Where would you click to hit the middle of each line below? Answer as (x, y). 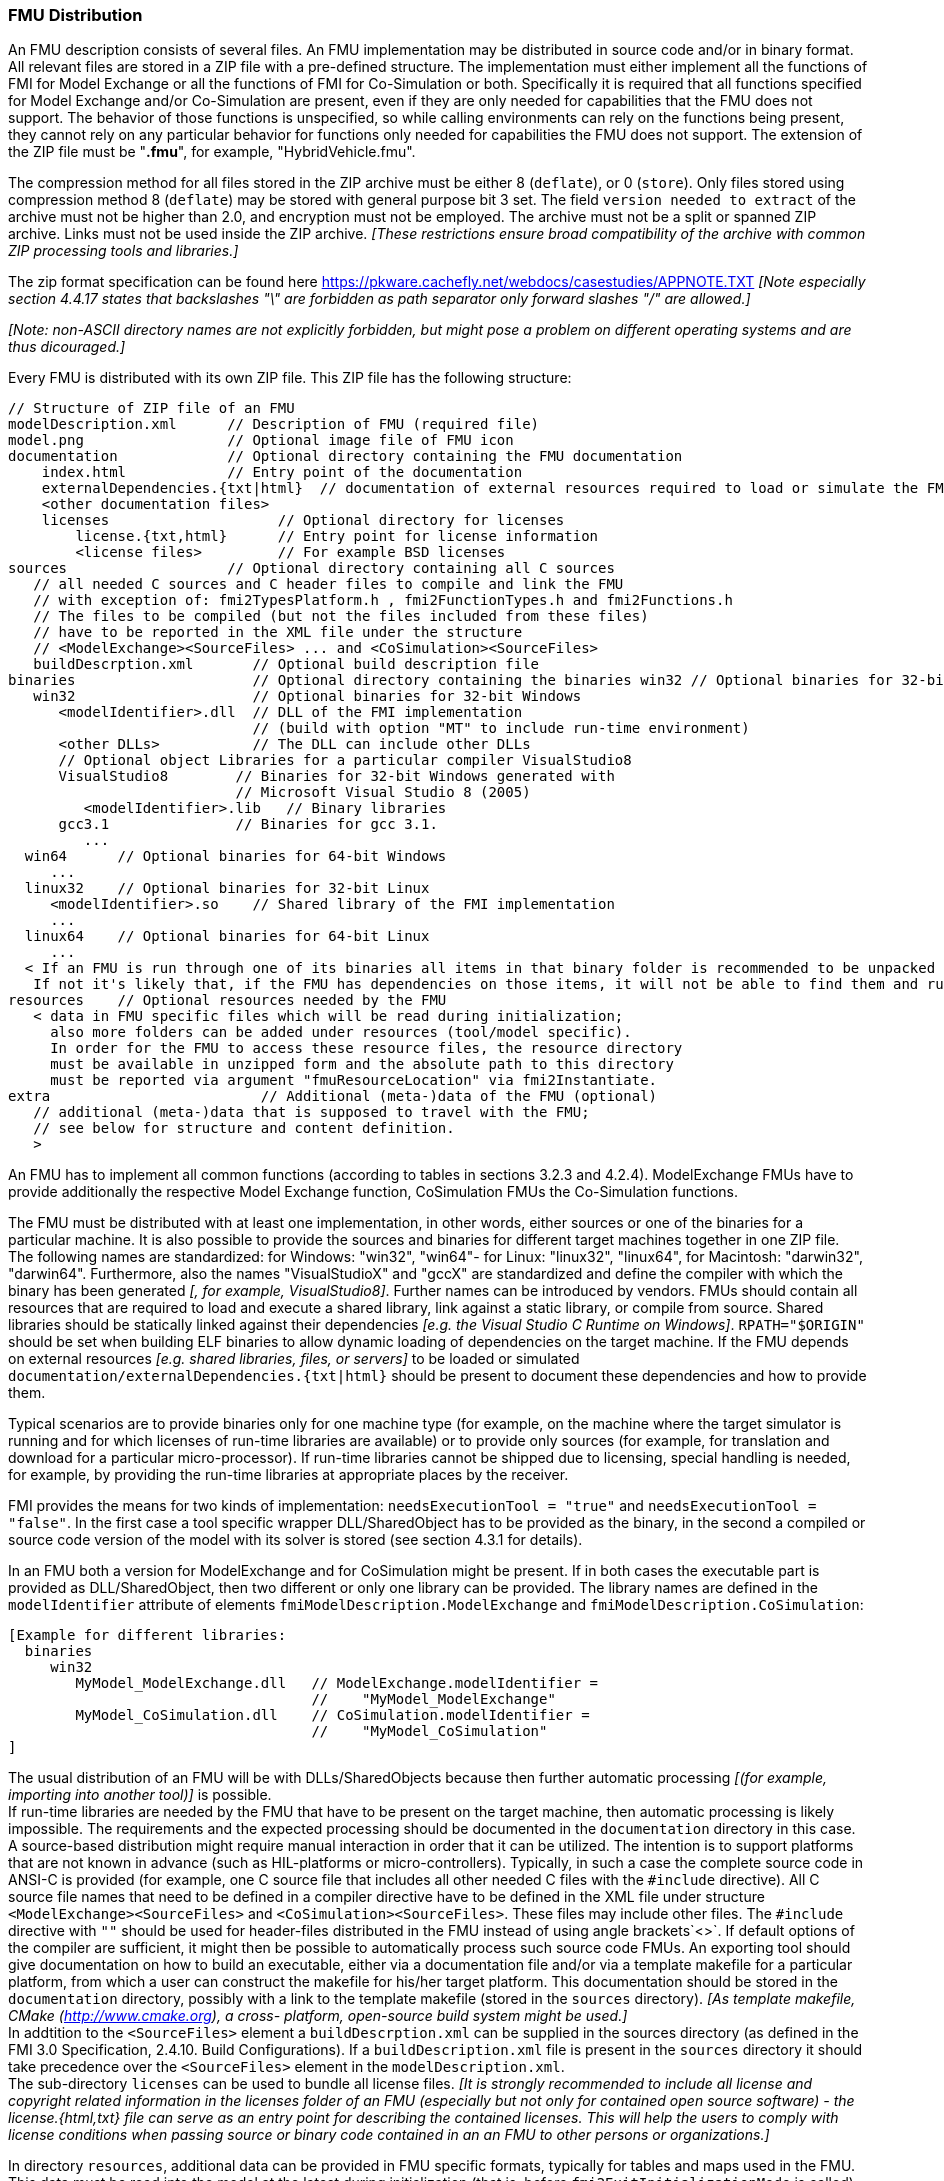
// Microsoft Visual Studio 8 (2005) (383, 792)
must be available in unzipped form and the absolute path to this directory (362, 1064)
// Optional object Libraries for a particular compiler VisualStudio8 (345, 760)
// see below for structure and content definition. (244, 1128)
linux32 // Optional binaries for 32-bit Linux (227, 888)
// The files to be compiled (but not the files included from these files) (341, 616)
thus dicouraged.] (67, 347)
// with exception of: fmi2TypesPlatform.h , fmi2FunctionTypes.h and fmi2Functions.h (383, 600)
